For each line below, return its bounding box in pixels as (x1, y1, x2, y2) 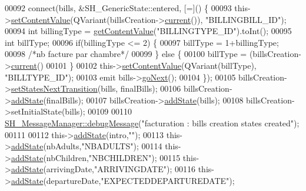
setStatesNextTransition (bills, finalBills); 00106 (11, 82, 181, 95)
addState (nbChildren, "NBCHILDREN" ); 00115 (11, 151, 181, 163)
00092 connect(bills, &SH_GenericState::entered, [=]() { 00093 (5, 2, 232, 14)
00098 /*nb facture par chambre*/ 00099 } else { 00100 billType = (5, 48, 247, 60)
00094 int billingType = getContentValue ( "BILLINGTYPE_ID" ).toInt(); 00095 (5, 25, 292, 37)
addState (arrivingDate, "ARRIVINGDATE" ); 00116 (11, 163, 195, 175)
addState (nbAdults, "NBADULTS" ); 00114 (11, 140, 162, 152)
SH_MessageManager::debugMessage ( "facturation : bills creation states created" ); (5, 116, 300, 129)
